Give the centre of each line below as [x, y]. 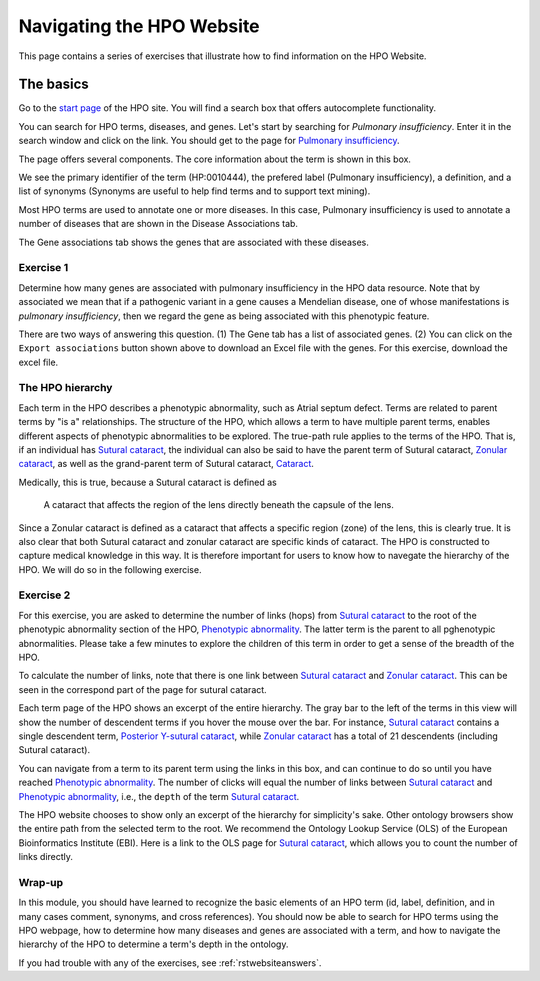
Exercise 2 [44, 595]
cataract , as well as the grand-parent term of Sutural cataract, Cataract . [166, 464]
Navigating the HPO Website [139, 26]
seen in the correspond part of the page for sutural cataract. [142, 689]
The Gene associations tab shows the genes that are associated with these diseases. [193, 242]
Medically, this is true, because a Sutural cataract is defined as [147, 482]
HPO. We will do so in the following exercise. [110, 569]
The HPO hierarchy [65, 388]
